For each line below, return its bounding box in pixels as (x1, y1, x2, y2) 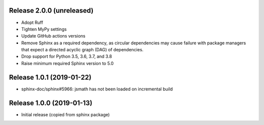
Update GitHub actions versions (21, 33, 86, 39)
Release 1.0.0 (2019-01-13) (9, 99, 92, 107)
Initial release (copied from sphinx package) (21, 111, 110, 117)
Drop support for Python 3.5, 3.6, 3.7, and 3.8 (21, 54, 112, 60)
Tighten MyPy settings (21, 26, 67, 32)
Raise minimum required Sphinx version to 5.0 (21, 60, 114, 66)
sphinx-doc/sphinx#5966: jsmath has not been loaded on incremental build (21, 86, 173, 92)
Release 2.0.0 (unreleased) (9, 6, 94, 15)
